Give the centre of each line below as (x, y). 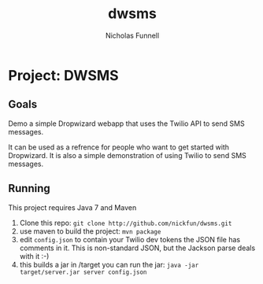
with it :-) (34, 256)
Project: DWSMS (64, 75)
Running (30, 188)
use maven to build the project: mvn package (90, 231)
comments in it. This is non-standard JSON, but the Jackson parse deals (137, 248)
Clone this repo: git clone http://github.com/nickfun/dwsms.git (126, 223)
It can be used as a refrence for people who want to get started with (119, 147)
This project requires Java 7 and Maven (72, 207)
